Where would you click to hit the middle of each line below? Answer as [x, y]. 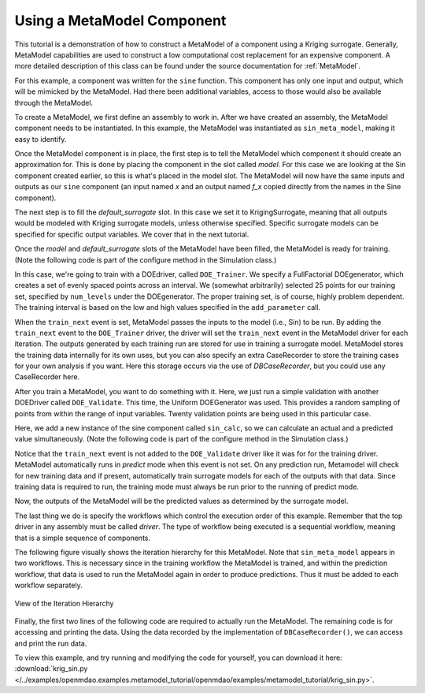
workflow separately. [48, 585]
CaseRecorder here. [47, 377]
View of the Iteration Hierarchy [64, 603]
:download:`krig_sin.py [51, 669]
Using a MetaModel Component [120, 20]
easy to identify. [41, 139]
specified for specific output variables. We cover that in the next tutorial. [132, 234]
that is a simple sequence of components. [83, 538]
